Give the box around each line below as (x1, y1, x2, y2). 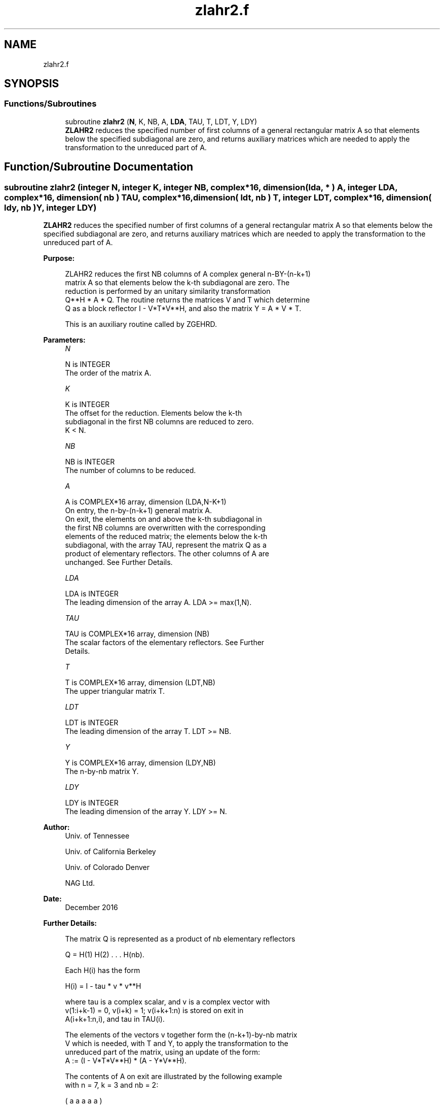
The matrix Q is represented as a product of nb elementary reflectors (65, 934, 295, 944)
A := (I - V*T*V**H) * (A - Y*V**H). (65, 1056, 187, 1065)
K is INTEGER (65, 400, 110, 409)
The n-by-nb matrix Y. (65, 767, 139, 776)
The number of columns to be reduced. (65, 466, 196, 475)
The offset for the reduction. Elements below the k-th (65, 409, 242, 418)
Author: (43, 823, 70, 832)
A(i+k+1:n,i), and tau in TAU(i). (65, 1015, 165, 1024)
